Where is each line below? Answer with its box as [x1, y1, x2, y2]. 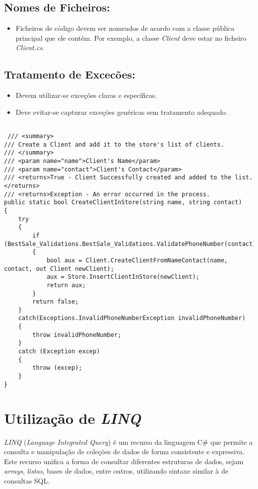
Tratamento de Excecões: [4, 67, 135, 82]
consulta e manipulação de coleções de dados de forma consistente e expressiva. [4, 446, 245, 457]
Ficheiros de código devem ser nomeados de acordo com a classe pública [15, 23, 235, 33]
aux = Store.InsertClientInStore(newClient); [46, 273, 199, 281]
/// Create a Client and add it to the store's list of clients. [4, 141, 224, 148]
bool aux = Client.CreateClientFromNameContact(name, [46, 256, 228, 264]
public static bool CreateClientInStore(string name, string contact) [4, 199, 242, 206]
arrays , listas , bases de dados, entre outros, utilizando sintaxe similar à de [4, 466, 228, 476]
